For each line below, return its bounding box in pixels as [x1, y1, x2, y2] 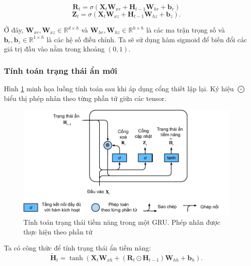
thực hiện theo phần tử [23, 226, 92, 236]
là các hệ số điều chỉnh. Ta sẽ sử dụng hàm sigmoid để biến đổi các [46, 34, 247, 44]
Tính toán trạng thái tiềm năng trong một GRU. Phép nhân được [23, 216, 220, 227]
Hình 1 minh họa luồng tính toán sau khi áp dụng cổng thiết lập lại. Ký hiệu [4, 83, 234, 93]
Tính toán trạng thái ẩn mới [4, 64, 117, 76]
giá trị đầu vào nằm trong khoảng [4, 44, 105, 54]
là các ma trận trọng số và [146, 25, 225, 34]
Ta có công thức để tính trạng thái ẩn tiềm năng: [4, 243, 151, 253]
